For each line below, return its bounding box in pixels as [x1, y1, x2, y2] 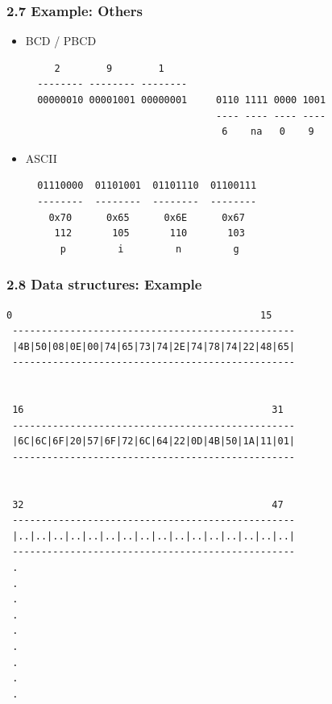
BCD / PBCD [25, 32, 97, 49]
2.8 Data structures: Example [6, 274, 202, 294]
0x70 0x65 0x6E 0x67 [48, 211, 245, 223]
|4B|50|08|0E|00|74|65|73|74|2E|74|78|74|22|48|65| [12, 340, 295, 352]
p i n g [60, 243, 239, 255]
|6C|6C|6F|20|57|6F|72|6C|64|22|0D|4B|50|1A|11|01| [12, 435, 295, 448]
